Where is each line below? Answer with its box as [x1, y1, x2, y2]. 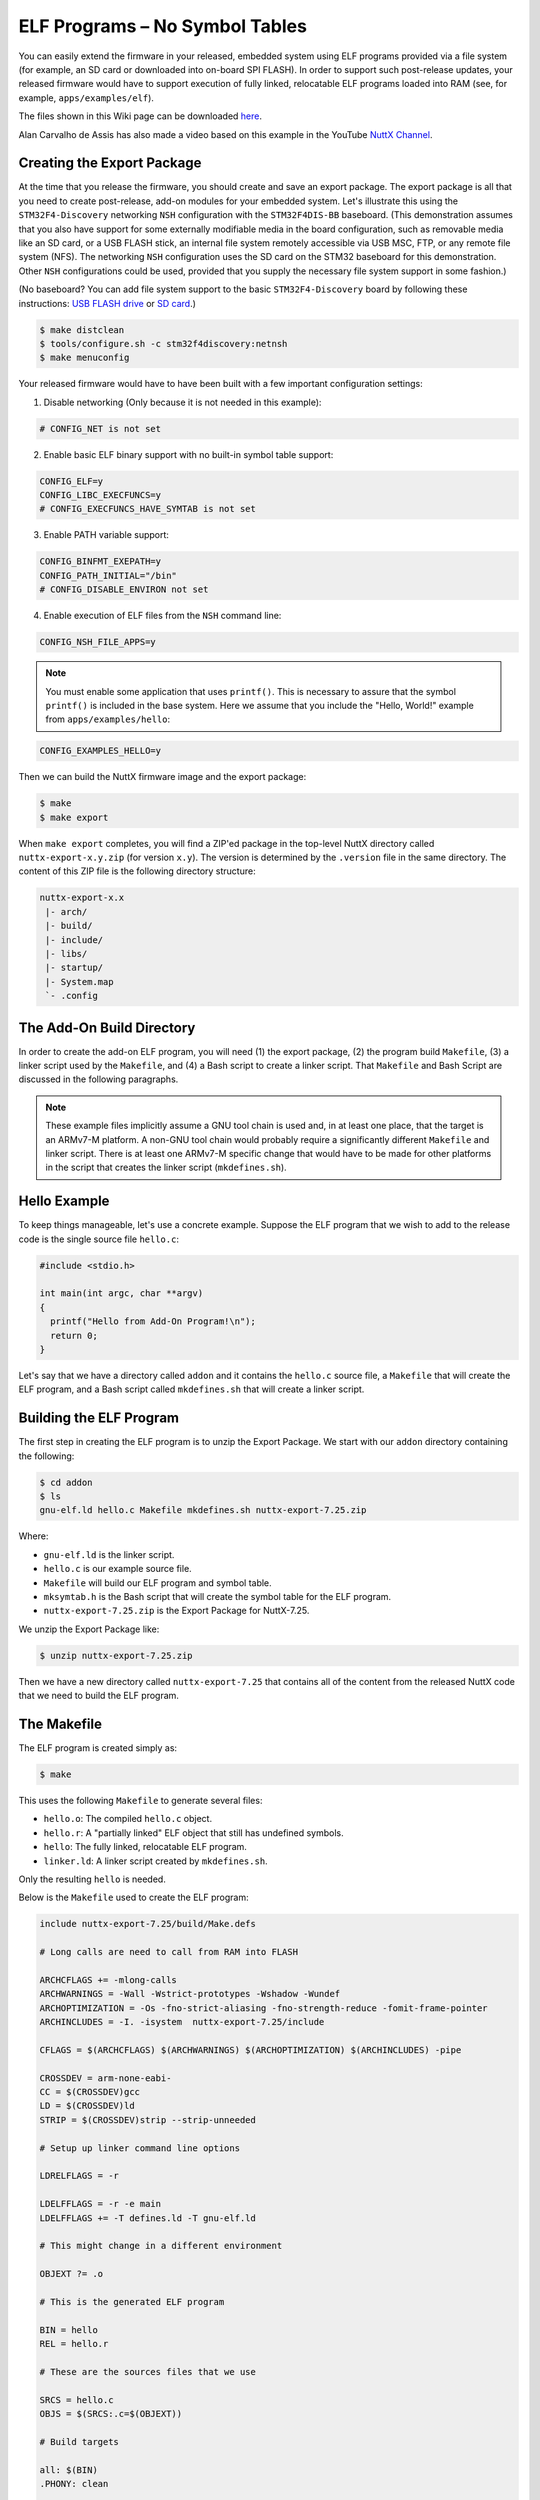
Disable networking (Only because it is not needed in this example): [43, 396, 322, 408]
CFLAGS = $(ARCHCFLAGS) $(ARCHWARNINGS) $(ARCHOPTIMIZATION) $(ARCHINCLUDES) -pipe [39, 2044, 462, 2055]
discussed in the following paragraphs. [18, 1073, 179, 1085]
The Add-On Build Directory [18, 1019, 196, 1036]
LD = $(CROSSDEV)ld [39, 2100, 135, 2112]
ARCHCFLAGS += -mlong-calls [39, 1974, 177, 1985]
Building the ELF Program [18, 1410, 180, 1427]
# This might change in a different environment [39, 2240, 283, 2252]
